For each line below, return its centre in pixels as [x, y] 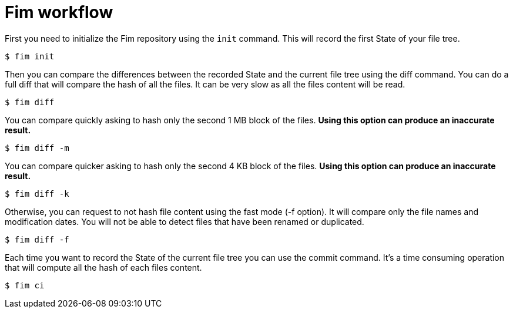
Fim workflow [59, 12]
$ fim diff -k [37, 193]
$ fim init [30, 56]
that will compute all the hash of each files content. [103, 267]
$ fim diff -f [37, 239]
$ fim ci [25, 285]
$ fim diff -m [37, 148]
